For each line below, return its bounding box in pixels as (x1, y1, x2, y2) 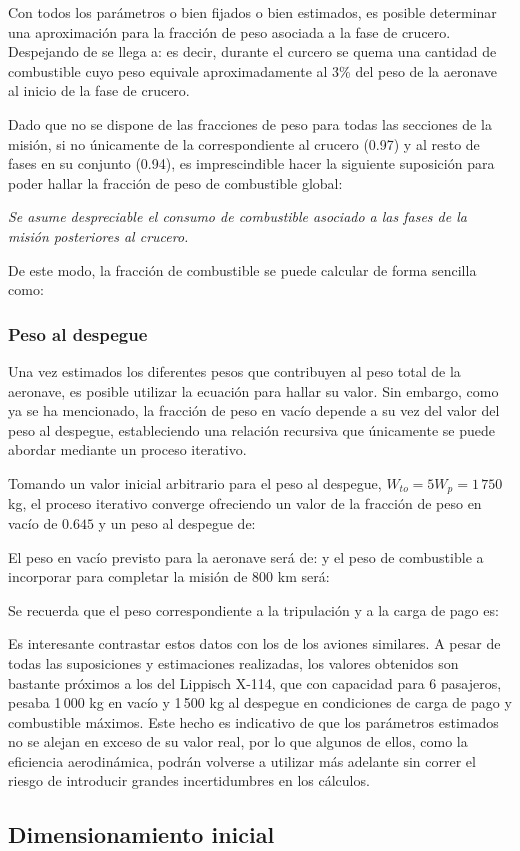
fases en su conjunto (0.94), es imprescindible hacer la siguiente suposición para (8, 153, 495, 174)
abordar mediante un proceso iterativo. (8, 439, 247, 460)
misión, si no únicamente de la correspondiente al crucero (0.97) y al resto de (8, 133, 480, 154)
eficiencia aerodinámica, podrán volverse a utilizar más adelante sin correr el (8, 750, 476, 771)
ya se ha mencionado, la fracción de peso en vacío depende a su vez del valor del (8, 400, 500, 421)
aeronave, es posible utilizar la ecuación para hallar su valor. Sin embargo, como (8, 380, 499, 401)
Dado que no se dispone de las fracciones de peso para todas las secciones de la (8, 113, 492, 134)
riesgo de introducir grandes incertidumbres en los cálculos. (8, 770, 370, 791)
